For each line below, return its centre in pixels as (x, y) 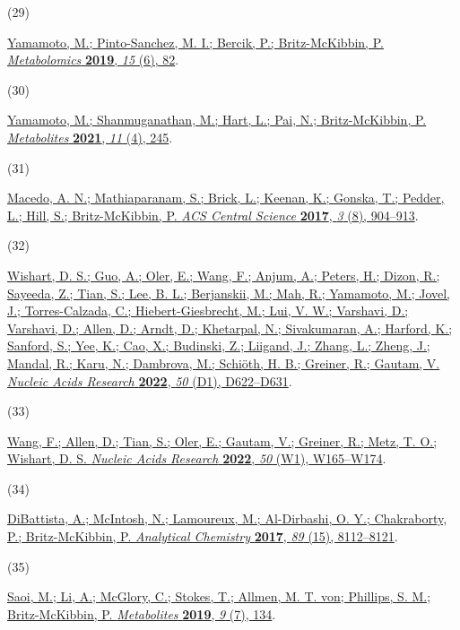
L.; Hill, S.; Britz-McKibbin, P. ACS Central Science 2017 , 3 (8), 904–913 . (213, 215)
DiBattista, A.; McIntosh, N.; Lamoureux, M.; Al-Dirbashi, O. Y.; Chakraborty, (227, 518)
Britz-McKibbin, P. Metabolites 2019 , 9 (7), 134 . (142, 613)
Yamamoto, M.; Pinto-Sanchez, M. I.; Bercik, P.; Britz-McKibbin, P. (195, 42)
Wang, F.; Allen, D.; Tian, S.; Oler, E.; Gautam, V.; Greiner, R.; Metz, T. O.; (222, 440)
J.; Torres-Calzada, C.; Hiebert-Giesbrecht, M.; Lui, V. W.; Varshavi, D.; (208, 311)
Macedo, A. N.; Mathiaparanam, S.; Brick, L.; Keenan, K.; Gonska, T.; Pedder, (226, 198)
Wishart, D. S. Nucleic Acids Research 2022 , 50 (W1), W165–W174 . (197, 458)
